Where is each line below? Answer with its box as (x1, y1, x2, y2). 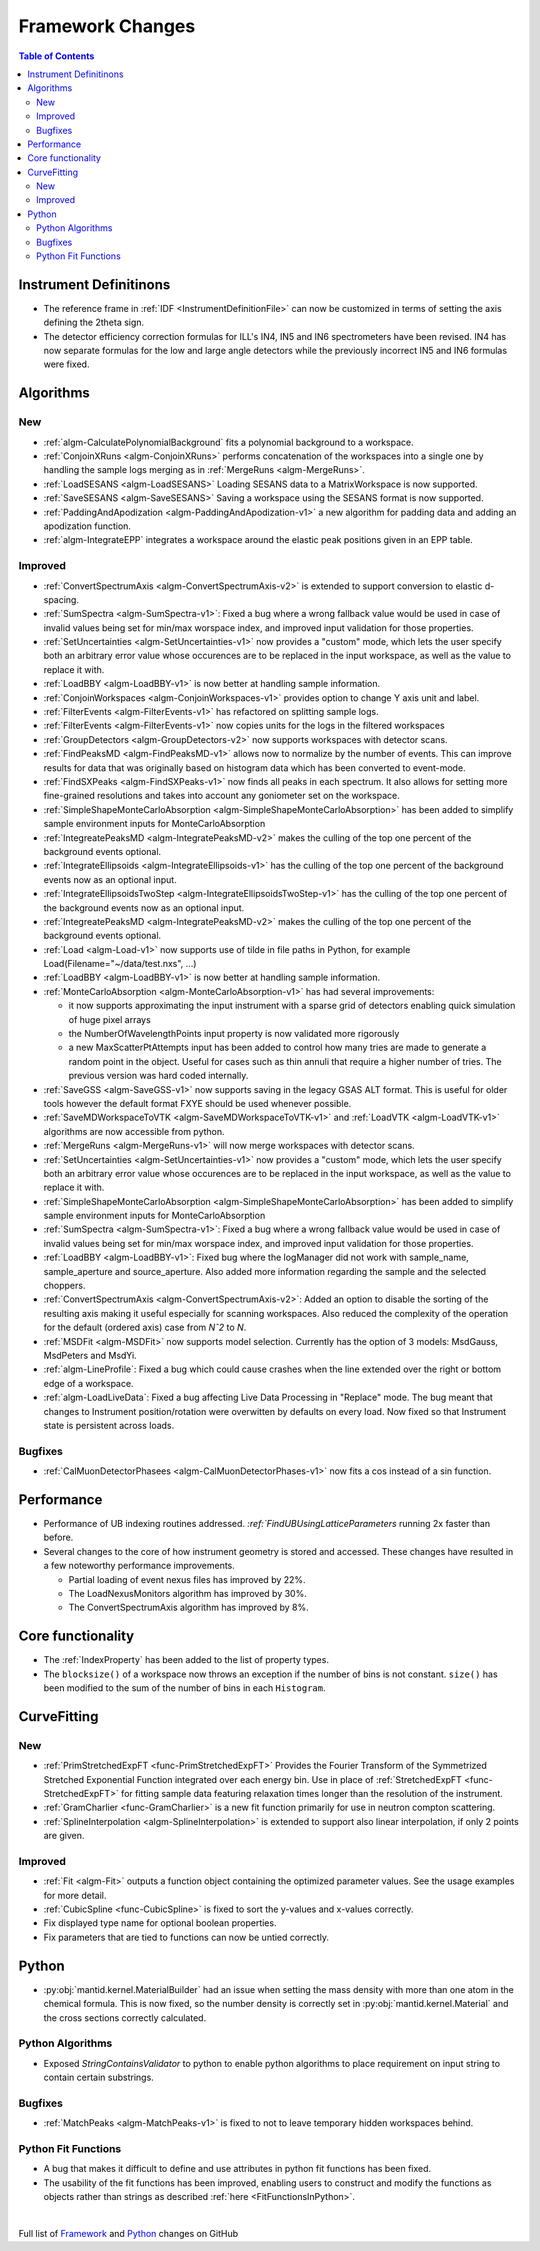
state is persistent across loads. (43, 1419, 175, 1431)
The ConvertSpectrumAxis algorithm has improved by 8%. (68, 1601, 309, 1614)
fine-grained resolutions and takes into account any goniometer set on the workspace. (43, 790, 400, 802)
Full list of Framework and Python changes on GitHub (18, 2227, 239, 2239)
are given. (43, 1830, 85, 1842)
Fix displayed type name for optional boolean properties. (43, 1917, 277, 1929)
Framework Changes (18, 15, 196, 37)
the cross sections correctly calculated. (43, 2011, 207, 2024)
